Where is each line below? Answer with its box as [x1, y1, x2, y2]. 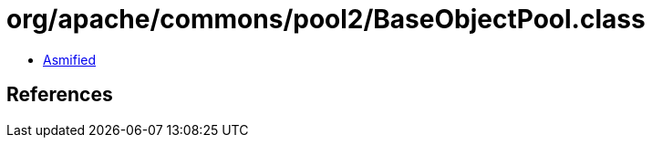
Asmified [43, 51, 97, 67]
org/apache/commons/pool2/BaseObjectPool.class [6, 4, 646, 35]
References [6, 83, 113, 107]
